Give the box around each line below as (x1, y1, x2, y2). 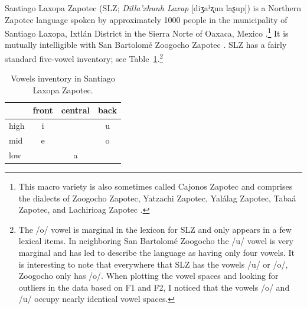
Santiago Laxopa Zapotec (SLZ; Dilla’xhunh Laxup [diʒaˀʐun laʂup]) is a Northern (5, 2, 301, 14)
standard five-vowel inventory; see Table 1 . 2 (5, 51, 164, 64)
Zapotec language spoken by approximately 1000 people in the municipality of (5, 13, 288, 25)
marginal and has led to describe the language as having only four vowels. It (18, 246, 295, 259)
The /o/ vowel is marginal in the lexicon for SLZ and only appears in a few (18, 223, 292, 235)
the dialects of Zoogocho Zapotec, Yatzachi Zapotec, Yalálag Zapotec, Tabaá (18, 191, 296, 204)
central (61, 104, 90, 116)
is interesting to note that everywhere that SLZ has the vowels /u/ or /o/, (18, 258, 288, 270)
